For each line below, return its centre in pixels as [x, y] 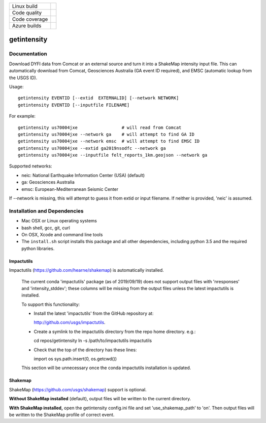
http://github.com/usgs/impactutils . [70, 322]
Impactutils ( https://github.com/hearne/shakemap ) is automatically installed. [86, 270]
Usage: [17, 86]
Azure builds [27, 26]
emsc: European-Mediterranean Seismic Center [70, 189]
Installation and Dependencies [46, 211]
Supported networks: [31, 166]
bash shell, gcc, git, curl [46, 228]
